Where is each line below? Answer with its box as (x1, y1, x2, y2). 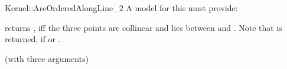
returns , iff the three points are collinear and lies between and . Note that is (5, 21, 282, 33)
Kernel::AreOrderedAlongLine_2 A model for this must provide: (5, 2, 238, 13)
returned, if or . (5, 33, 61, 45)
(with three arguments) (5, 52, 89, 64)
